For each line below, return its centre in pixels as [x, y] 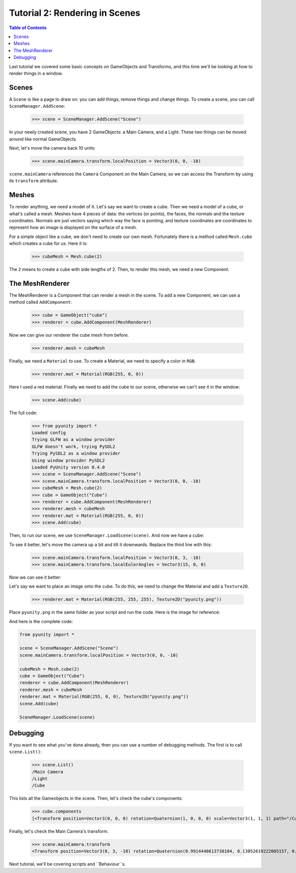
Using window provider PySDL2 [68, 460]
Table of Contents [28, 28]
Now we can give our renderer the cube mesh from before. [69, 335]
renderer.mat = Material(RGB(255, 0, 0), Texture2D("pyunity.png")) [104, 697]
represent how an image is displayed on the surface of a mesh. [73, 228]
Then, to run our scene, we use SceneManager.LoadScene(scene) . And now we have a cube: [107, 535]
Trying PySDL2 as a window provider [76, 454]
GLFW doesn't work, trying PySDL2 [74, 446]
